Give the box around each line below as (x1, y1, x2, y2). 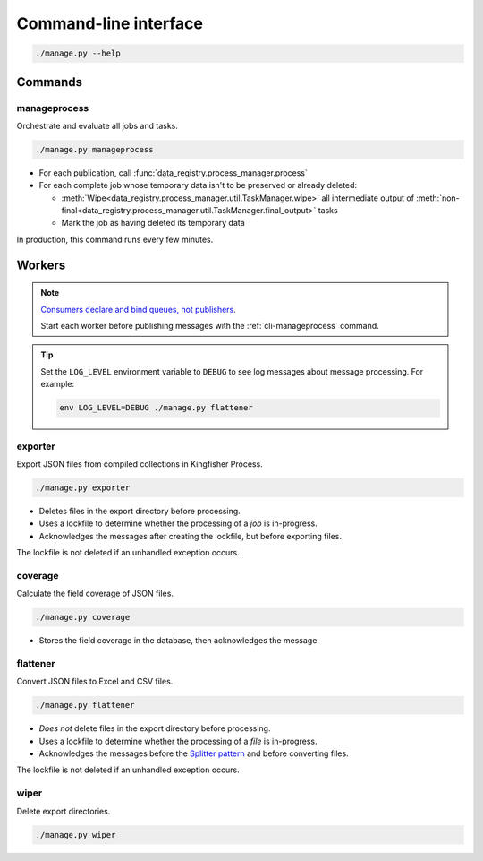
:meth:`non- (416, 193, 460, 203)
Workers (16, 257, 66, 272)
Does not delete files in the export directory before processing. (38, 723, 271, 734)
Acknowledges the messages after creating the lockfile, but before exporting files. (38, 530, 343, 541)
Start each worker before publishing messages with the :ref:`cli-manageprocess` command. (40, 321, 379, 331)
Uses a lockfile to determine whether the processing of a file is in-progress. (38, 736, 318, 746)
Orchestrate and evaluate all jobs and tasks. (16, 120, 179, 131)
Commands (16, 74, 83, 90)
